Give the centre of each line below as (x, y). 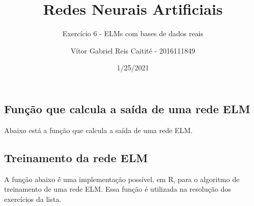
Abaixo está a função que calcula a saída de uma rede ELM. (98, 130)
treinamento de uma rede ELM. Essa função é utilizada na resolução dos (118, 189)
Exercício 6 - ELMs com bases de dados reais (133, 33)
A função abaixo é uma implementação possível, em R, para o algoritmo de (122, 179)
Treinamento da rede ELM (76, 157)
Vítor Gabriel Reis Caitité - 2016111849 (133, 50)
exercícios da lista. (33, 199)
